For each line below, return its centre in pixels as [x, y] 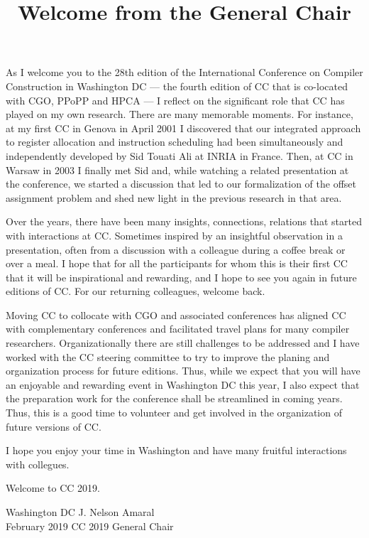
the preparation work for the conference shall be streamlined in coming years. [174, 398]
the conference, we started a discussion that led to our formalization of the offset [181, 184]
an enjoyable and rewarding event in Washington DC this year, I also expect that [183, 384]
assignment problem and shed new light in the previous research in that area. [174, 197]
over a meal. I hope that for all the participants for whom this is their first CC [177, 263]
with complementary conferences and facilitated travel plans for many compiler [178, 329]
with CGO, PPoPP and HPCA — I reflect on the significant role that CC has [175, 100]
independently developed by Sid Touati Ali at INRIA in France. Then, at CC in [180, 155]
